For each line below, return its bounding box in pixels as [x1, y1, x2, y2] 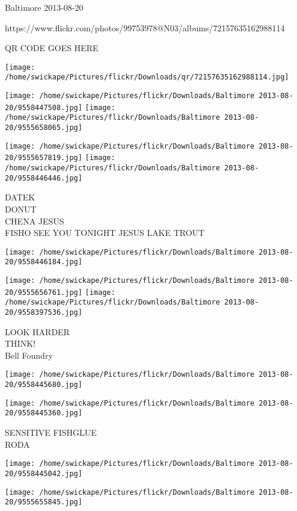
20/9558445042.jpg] [5, 469, 82, 478]
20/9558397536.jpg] [5, 308, 82, 317]
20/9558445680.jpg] [5, 380, 82, 389]
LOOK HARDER [5, 325, 70, 338]
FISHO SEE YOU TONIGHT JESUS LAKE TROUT [5, 226, 205, 239]
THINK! [5, 337, 35, 350]
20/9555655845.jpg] [5, 498, 82, 507]
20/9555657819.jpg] [5, 153, 82, 163]
